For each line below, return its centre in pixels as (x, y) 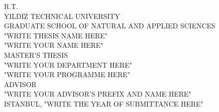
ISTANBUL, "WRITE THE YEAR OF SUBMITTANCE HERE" (104, 103)
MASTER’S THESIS (36, 55)
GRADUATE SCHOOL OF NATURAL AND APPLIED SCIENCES (110, 26)
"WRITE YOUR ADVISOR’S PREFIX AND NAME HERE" (98, 94)
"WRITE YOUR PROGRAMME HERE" (67, 74)
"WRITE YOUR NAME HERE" (54, 45)
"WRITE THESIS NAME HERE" (56, 35)
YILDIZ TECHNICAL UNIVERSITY (62, 16)
